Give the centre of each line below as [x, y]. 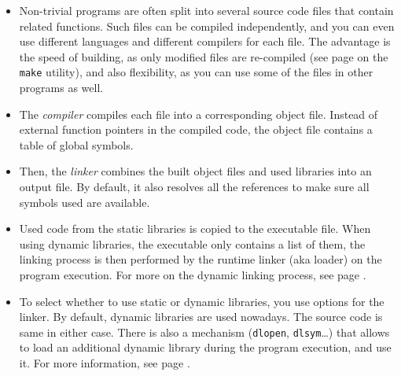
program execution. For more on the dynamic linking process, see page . [193, 274]
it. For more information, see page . [105, 363]
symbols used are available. [85, 202]
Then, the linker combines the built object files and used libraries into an [195, 171]
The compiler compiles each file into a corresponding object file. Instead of [199, 114]
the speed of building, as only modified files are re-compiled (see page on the [204, 56]
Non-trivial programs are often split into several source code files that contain [206, 10]
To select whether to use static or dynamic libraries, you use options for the [202, 301]
